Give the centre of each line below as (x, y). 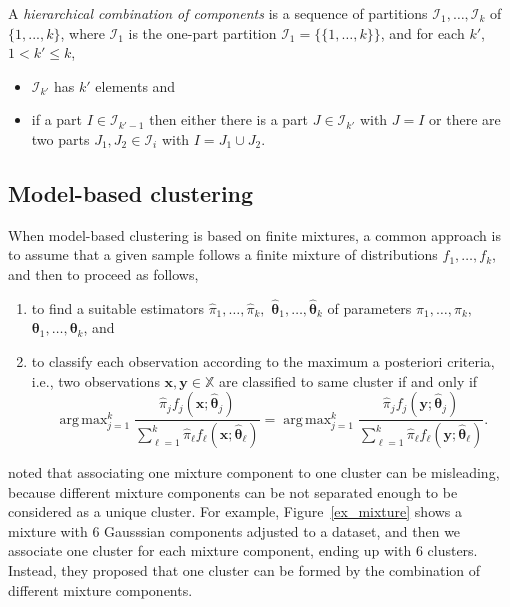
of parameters (369, 307)
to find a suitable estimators (117, 307)
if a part (57, 119)
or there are (465, 119)
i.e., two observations (95, 380)
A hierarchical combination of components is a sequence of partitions (218, 13)
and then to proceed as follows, (103, 273)
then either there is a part (229, 119)
